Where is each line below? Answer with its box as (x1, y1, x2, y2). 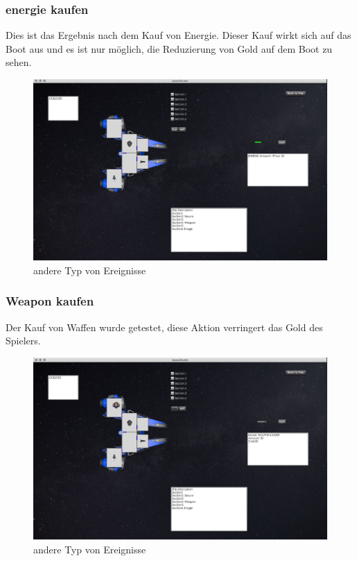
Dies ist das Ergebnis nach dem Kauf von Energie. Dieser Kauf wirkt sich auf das (6, 28, 351, 42)
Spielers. (6, 333, 41, 348)
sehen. (6, 55, 32, 69)
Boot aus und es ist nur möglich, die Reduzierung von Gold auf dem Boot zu (6, 41, 333, 56)
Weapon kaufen (6, 292, 94, 310)
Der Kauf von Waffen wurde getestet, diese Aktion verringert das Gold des (6, 319, 323, 334)
